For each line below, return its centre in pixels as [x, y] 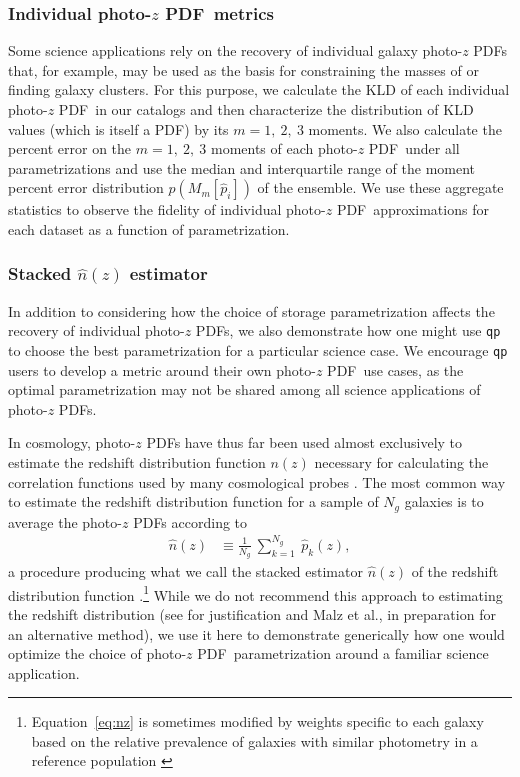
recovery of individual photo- [96, 330]
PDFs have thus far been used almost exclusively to [304, 442]
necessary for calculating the [401, 462]
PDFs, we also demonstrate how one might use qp [348, 330]
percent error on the [70, 148]
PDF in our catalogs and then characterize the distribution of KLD [266, 109]
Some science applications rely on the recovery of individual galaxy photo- [235, 50]
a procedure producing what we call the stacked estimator [185, 571]
